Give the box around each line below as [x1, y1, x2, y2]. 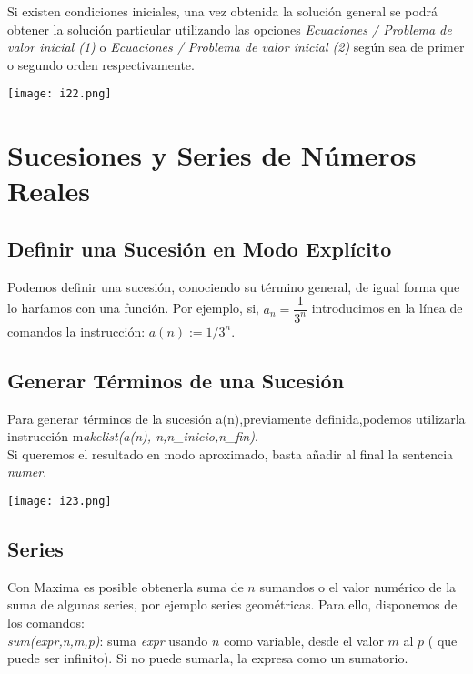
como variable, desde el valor [223, 630, 384, 649]
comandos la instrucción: [7, 321, 146, 340]
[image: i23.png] [7, 494, 112, 508]
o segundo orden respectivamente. [7, 55, 195, 74]
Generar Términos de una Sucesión [7, 366, 345, 394]
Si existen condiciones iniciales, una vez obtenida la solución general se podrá [7, 2, 438, 20]
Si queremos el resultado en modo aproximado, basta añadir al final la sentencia [7, 444, 454, 463]
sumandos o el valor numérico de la [259, 577, 457, 596]
